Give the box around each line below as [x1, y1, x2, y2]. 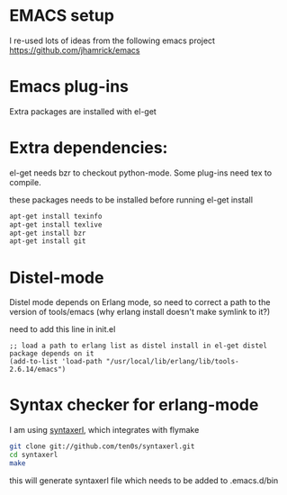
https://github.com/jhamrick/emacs [9, 44, 140, 55]
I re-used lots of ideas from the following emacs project [9, 35, 216, 46]
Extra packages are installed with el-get [9, 105, 157, 117]
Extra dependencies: [9, 138, 168, 158]
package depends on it [9, 349, 94, 358]
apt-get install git [9, 237, 87, 246]
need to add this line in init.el [9, 324, 116, 335]
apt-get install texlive [9, 220, 103, 229]
